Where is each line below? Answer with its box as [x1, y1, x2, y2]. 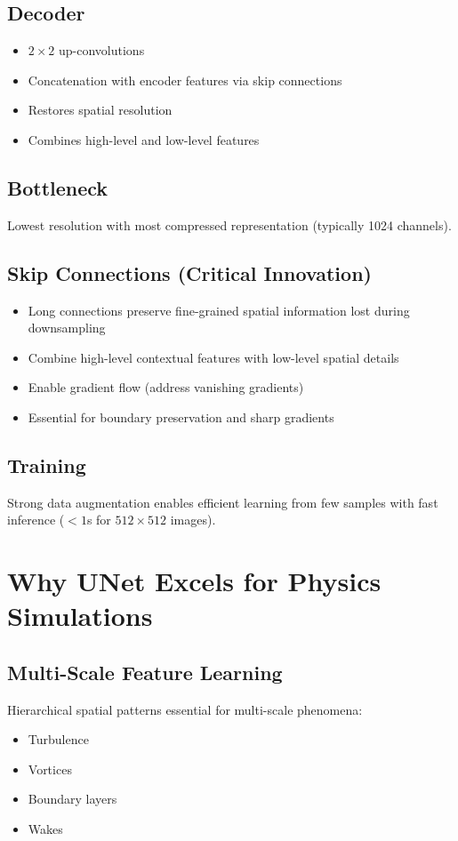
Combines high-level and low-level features [28, 130, 260, 148]
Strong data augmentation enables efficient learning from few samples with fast [7, 493, 438, 511]
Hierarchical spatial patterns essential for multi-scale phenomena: [7, 700, 363, 718]
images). [170, 510, 216, 529]
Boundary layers [28, 789, 117, 808]
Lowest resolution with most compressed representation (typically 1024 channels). [7, 215, 452, 234]
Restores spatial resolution [28, 100, 173, 119]
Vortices [28, 759, 72, 778]
